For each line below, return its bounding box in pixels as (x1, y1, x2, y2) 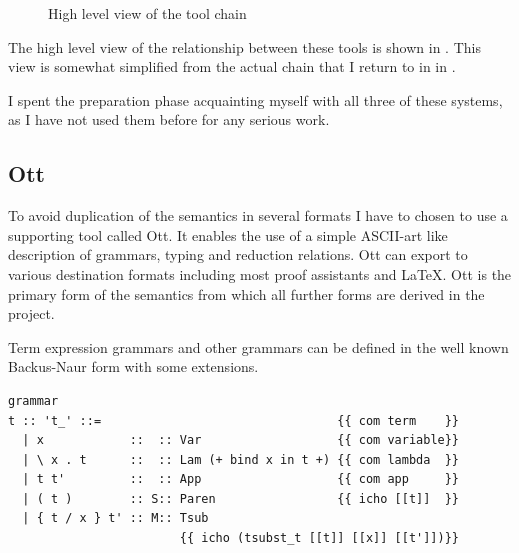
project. (8, 303, 55, 324)
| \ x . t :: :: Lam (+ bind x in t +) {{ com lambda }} (22, 452, 460, 467)
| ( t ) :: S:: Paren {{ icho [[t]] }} (22, 491, 460, 506)
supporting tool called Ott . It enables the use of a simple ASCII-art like (8, 224, 448, 245)
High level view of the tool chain (48, 3, 247, 23)
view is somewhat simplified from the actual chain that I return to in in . (8, 56, 456, 77)
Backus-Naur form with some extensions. (8, 356, 259, 377)
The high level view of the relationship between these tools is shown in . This (8, 36, 481, 57)
